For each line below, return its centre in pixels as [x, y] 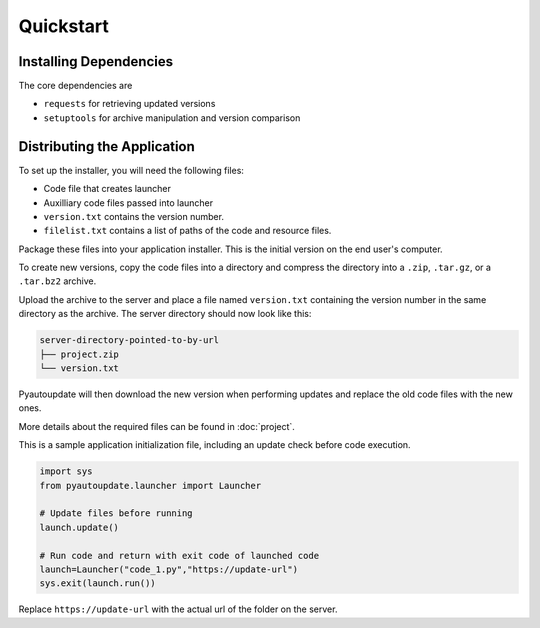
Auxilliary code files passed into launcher [128, 202]
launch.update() [79, 527]
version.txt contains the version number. [134, 216]
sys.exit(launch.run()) [98, 583]
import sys [66, 471]
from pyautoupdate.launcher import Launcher [150, 485]
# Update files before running [116, 513]
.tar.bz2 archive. [57, 281]
